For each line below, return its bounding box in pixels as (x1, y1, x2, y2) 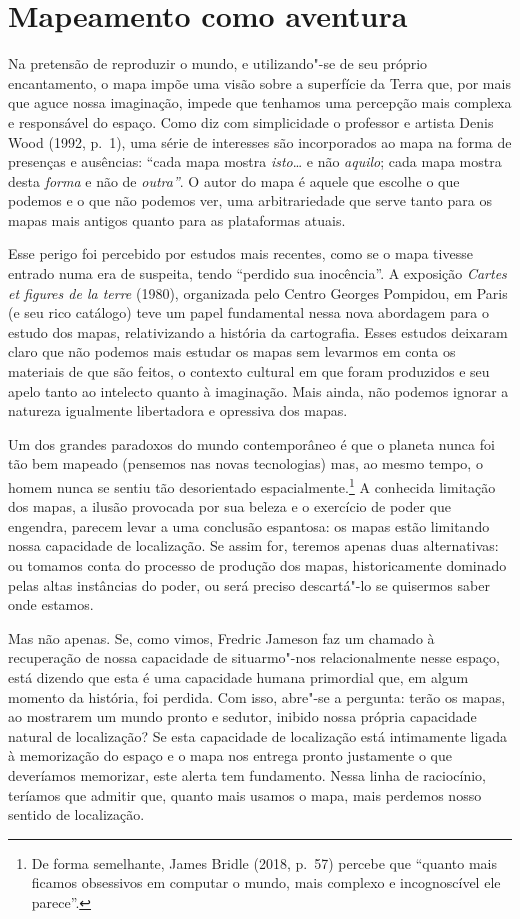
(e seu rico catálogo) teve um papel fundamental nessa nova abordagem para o (8, 302, 489, 323)
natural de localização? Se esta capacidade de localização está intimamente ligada (8, 725, 508, 746)
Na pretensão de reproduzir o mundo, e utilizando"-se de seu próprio (8, 53, 428, 74)
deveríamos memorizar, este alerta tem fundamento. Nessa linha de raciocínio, (8, 764, 487, 785)
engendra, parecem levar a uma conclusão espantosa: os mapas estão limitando (8, 515, 490, 536)
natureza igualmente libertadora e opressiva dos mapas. (8, 400, 348, 421)
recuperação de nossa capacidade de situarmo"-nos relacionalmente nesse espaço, (8, 647, 500, 668)
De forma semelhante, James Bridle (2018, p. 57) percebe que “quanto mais (31, 852, 498, 873)
